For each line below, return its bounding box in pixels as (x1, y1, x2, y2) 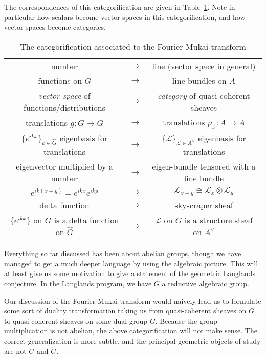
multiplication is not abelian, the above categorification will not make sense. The (4, 325, 257, 336)
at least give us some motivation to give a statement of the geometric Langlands (4, 268, 255, 279)
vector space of (38, 89, 91, 101)
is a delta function (54, 214, 119, 226)
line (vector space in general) (152, 59, 256, 72)
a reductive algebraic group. (162, 278, 249, 288)
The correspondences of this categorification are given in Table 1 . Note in (4, 2, 235, 12)
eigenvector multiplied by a (16, 160, 113, 173)
